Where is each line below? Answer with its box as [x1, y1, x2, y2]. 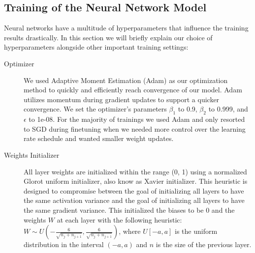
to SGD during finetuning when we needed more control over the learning [24, 123, 246, 134]
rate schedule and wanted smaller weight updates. [24, 133, 174, 143]
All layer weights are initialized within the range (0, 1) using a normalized [24, 166, 247, 176]
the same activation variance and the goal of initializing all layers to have [24, 195, 245, 205]
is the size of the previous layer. [156, 239, 252, 250]
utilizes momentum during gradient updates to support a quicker [24, 94, 220, 104]
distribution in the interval [24, 239, 104, 250]
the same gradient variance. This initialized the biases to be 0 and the [24, 204, 235, 215]
